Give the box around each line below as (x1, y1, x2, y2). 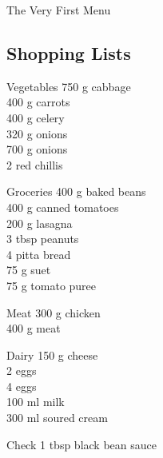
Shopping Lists (6, 40, 131, 65)
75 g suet (6, 261, 51, 278)
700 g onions (6, 141, 68, 157)
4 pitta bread (6, 245, 71, 262)
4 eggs (6, 377, 37, 394)
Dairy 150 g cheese (6, 346, 98, 363)
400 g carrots (6, 94, 70, 110)
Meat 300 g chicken (6, 304, 101, 321)
